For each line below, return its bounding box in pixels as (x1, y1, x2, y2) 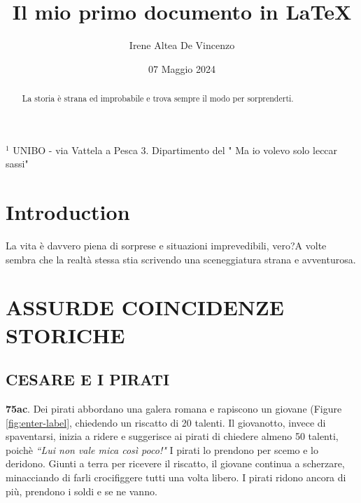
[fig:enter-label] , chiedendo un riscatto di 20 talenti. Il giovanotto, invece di (6, 415, 326, 429)
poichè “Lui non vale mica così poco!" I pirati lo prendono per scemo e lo (6, 442, 318, 457)
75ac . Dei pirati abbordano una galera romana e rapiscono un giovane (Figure (6, 401, 342, 416)
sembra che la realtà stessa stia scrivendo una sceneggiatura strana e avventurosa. (6, 251, 356, 266)
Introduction (6, 198, 130, 226)
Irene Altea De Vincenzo (129, 38, 235, 53)
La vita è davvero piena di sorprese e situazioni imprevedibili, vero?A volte (6, 238, 327, 253)
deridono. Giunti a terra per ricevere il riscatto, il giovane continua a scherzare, (6, 456, 345, 471)
